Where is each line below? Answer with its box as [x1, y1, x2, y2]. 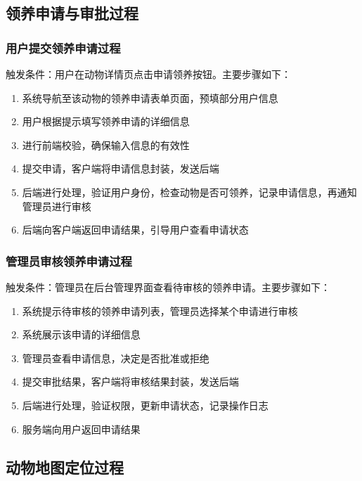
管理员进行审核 [22, 198, 91, 213]
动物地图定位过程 [6, 456, 124, 477]
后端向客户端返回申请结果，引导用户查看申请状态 [22, 222, 249, 237]
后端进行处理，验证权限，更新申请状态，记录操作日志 [22, 397, 269, 412]
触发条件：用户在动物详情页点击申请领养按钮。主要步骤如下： [6, 67, 291, 81]
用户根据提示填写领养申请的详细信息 [22, 114, 190, 129]
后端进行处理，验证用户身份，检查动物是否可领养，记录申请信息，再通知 [22, 184, 357, 199]
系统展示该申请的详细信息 [22, 327, 141, 342]
